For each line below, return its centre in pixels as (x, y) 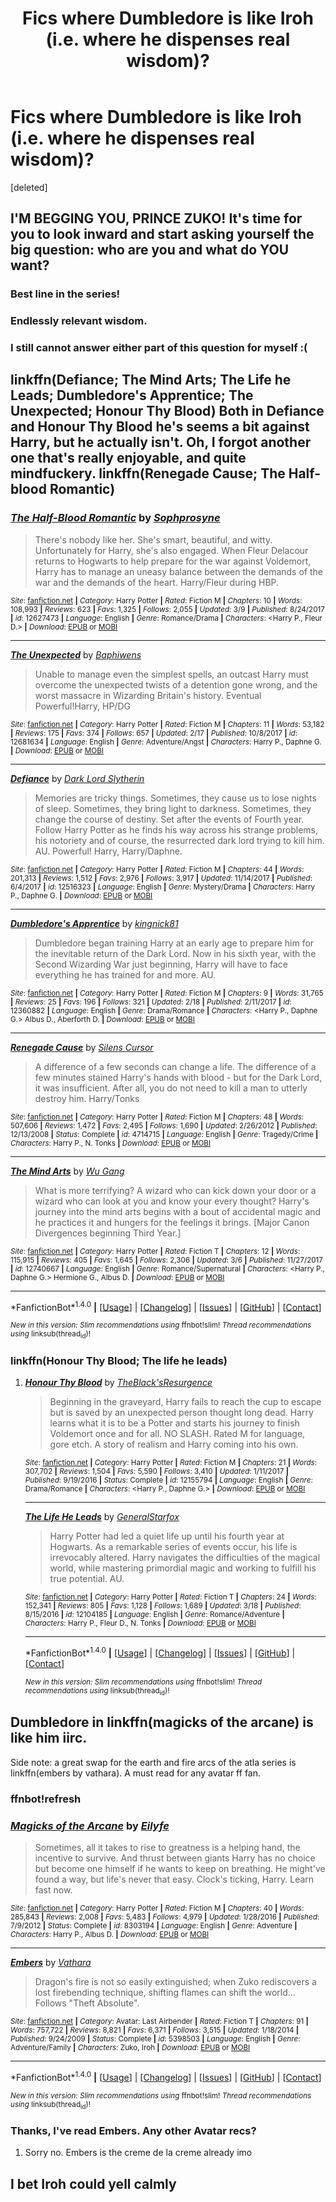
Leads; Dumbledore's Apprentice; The (132, 395)
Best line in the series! (65, 294)
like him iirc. (49, 1738)
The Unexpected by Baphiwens (76, 654)
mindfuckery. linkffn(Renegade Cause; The (148, 473)
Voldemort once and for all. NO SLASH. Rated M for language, (177, 1434)
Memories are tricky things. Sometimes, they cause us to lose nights (175, 798)
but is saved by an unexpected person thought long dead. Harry (181, 1413)
